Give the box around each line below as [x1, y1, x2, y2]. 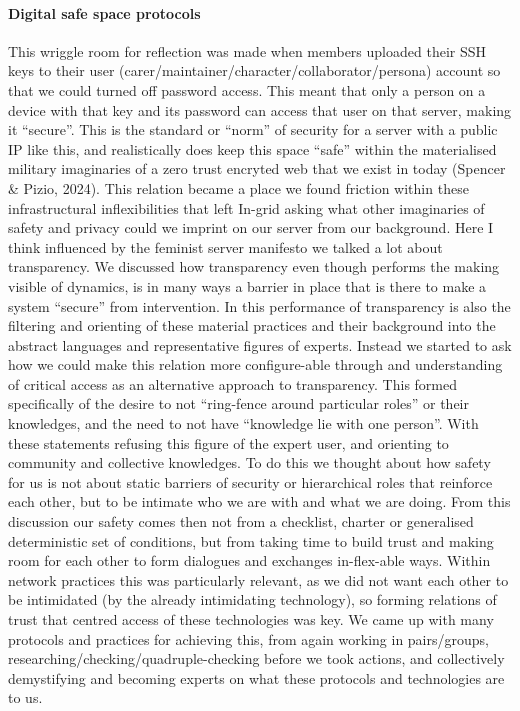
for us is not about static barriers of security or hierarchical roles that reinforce [8, 471, 493, 492]
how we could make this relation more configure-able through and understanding [8, 354, 503, 375]
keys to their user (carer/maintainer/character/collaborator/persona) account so [8, 60, 501, 81]
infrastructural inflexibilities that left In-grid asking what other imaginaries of [8, 197, 485, 218]
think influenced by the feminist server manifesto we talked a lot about [8, 236, 443, 257]
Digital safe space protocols [8, 2, 201, 23]
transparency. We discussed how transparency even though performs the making [8, 256, 500, 277]
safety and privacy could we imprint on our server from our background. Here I [8, 217, 494, 238]
